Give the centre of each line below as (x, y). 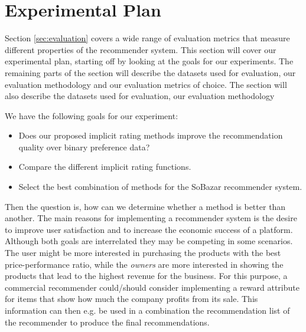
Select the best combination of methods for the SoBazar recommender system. (160, 187)
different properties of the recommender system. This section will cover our (141, 49)
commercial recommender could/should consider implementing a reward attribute (152, 287)
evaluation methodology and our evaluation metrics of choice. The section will (146, 84)
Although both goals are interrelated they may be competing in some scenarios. (149, 241)
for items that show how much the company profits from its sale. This (131, 299)
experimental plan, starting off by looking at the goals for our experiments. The (149, 61)
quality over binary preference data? (84, 147)
